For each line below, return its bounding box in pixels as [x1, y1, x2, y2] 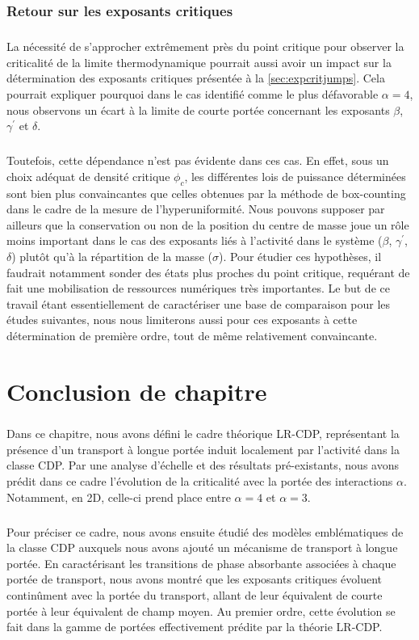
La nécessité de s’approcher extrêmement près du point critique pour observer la [6, 38, 404, 55]
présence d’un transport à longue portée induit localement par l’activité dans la [6, 440, 400, 457]
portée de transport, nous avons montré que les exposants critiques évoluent [6, 571, 383, 587]
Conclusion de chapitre [6, 374, 267, 407]
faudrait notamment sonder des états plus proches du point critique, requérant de [6, 263, 410, 280]
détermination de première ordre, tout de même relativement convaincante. [6, 326, 378, 343]
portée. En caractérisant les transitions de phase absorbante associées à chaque [6, 554, 396, 571]
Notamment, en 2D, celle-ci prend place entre [6, 488, 231, 505]
